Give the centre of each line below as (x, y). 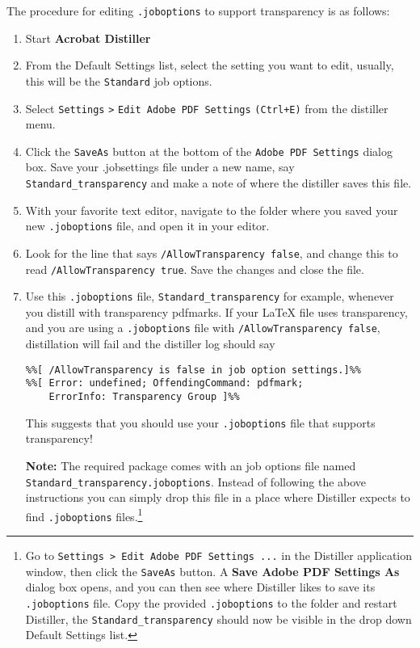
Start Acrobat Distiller (88, 38)
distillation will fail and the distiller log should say (150, 344)
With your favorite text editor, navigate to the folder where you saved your (212, 210)
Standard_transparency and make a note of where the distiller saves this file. (218, 183)
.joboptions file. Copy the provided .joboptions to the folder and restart (211, 603)
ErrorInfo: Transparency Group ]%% (144, 397)
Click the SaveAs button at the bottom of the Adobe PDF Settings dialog (209, 151)
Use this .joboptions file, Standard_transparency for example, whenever (210, 296)
